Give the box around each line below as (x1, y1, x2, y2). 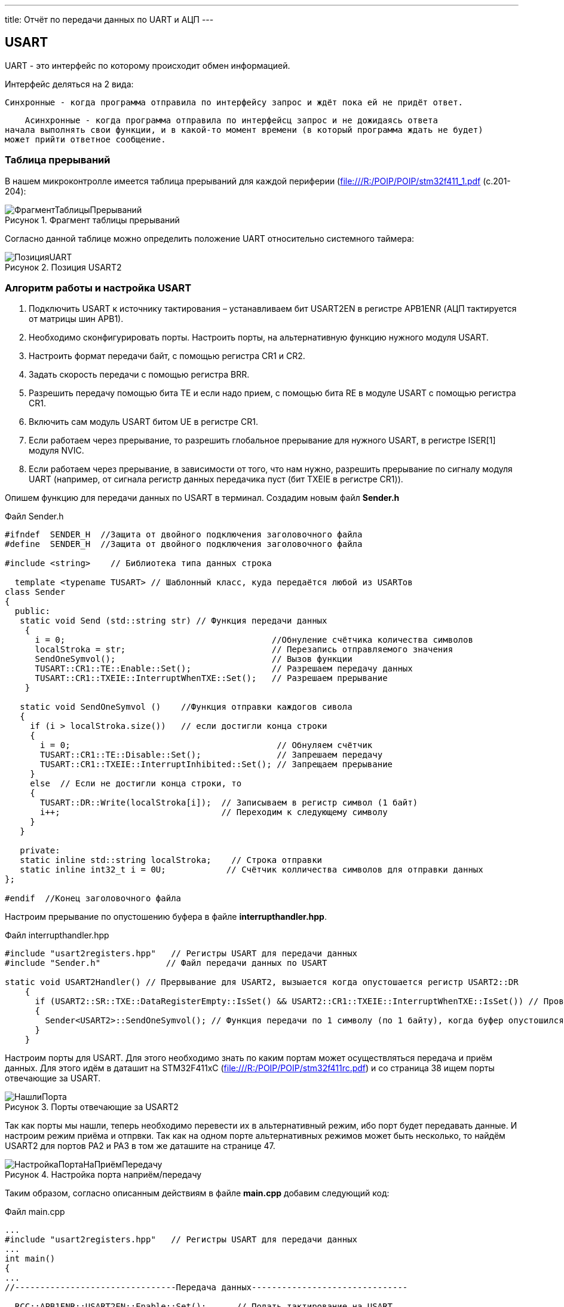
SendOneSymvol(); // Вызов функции (35, 654, 352, 664)
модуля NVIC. (29, 445, 84, 456)
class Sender (5, 587, 66, 597)
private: (20, 846, 60, 856)
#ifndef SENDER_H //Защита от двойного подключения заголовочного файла (5, 530, 363, 540)
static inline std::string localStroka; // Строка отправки (20, 855, 323, 865)
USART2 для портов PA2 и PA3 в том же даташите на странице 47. (5, 1141, 275, 1151)
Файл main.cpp (5, 1206, 65, 1217)
